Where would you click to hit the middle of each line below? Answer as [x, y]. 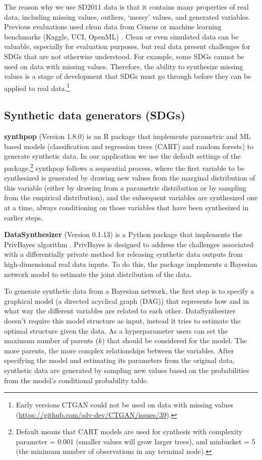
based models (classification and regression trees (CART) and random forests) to [129, 146]
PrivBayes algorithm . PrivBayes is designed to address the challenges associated [129, 244]
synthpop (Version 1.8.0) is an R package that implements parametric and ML [127, 136]
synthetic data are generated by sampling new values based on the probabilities [127, 370]
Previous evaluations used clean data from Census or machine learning [113, 27]
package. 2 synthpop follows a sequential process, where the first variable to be [124, 167]
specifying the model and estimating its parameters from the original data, [119, 360]
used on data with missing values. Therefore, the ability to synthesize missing [124, 66]
